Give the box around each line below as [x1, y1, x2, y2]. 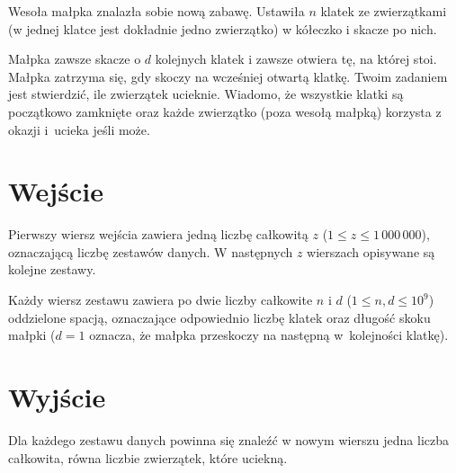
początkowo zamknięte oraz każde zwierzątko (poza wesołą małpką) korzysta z [8, 102, 442, 120]
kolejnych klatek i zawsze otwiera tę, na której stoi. [155, 49, 437, 68]
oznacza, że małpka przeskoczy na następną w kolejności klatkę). [89, 326, 449, 344]
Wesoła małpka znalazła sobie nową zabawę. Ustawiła [8, 2, 305, 20]
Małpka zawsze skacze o [8, 49, 141, 68]
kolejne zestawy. [8, 260, 96, 279]
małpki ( [8, 326, 56, 344]
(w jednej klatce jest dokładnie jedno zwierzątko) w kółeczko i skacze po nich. [8, 19, 437, 38]
